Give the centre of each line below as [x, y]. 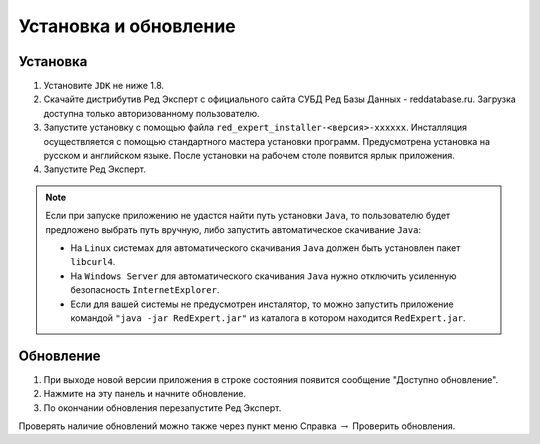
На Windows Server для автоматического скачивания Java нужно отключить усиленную [263, 276]
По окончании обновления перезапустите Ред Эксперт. [162, 407]
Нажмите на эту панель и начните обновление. [145, 394]
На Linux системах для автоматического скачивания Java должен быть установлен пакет [265, 247]
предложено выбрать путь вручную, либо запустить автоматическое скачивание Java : [233, 229]
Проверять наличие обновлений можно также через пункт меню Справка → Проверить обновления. [237, 426]
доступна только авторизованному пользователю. [151, 113]
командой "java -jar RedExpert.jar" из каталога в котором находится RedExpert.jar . [268, 317]
